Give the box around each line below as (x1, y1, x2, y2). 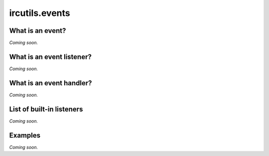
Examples (9, 131, 41, 140)
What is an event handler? (9, 79, 92, 87)
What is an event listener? (9, 52, 92, 61)
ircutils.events (9, 7, 70, 18)
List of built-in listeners (9, 105, 83, 113)
